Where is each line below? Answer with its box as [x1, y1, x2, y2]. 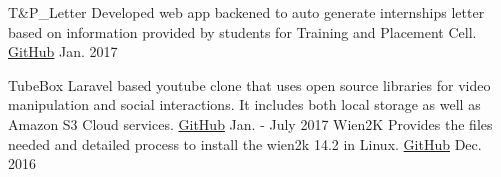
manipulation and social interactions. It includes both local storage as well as [8, 94, 481, 115]
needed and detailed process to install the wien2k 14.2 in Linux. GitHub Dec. [8, 133, 482, 154]
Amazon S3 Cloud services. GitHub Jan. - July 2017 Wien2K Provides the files [8, 113, 493, 134]
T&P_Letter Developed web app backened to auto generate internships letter [8, 2, 485, 22]
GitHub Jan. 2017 [8, 41, 118, 62]
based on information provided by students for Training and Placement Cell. [8, 21, 477, 42]
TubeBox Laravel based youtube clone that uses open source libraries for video [8, 74, 491, 95]
